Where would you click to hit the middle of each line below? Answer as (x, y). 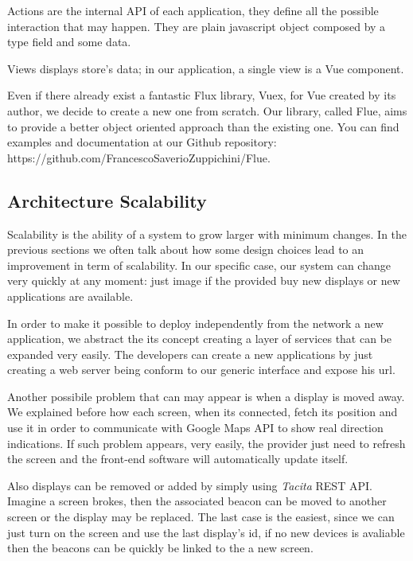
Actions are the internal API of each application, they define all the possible (193, 10)
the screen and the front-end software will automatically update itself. (178, 459)
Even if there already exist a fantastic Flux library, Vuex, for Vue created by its (202, 95)
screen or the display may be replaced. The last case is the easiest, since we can (201, 517)
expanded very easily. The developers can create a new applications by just (190, 354)
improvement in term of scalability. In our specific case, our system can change (199, 265)
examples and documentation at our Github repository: (142, 142)
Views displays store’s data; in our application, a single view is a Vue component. (206, 68)
